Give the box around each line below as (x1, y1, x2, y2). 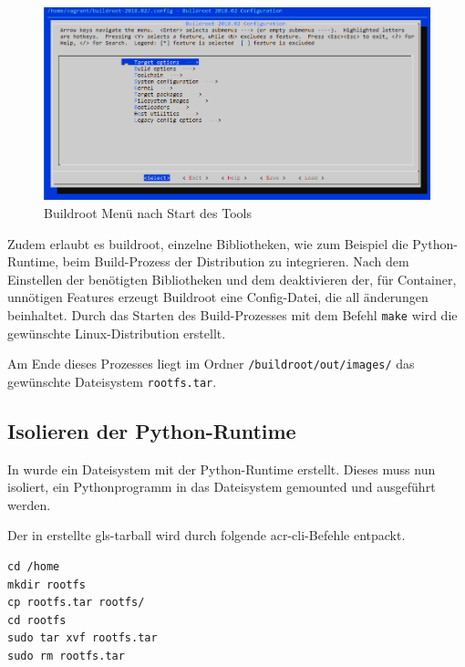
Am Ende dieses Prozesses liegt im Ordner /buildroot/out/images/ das (7, 354, 415, 373)
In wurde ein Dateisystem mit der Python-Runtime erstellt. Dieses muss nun (7, 459, 436, 478)
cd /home (7, 560, 60, 574)
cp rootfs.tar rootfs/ (7, 596, 145, 610)
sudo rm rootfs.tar (7, 650, 125, 662)
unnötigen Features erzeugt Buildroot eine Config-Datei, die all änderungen (7, 287, 429, 307)
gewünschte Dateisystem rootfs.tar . (7, 371, 217, 391)
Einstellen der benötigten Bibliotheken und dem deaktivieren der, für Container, (7, 269, 457, 288)
